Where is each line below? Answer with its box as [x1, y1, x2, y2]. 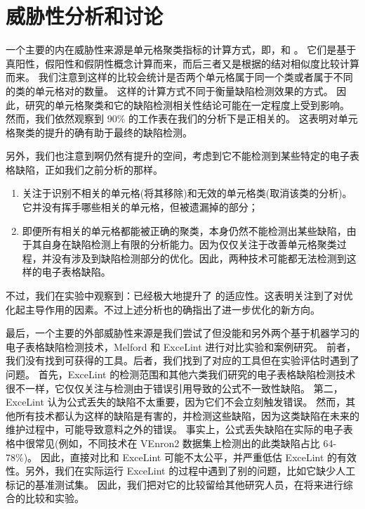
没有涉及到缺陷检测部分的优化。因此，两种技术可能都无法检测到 [51, 250, 347, 265]
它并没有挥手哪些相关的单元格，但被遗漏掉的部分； [22, 200, 258, 214]
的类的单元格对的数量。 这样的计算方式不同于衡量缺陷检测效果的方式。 [6, 83, 333, 98]
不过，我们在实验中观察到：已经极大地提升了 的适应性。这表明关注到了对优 [6, 288, 353, 303]
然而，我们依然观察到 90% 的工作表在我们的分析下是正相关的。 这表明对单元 [6, 111, 358, 126]
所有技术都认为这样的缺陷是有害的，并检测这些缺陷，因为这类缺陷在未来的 [15, 408, 359, 423]
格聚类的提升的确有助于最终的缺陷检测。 [6, 124, 192, 139]
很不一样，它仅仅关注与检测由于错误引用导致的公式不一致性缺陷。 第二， [6, 380, 343, 395]
